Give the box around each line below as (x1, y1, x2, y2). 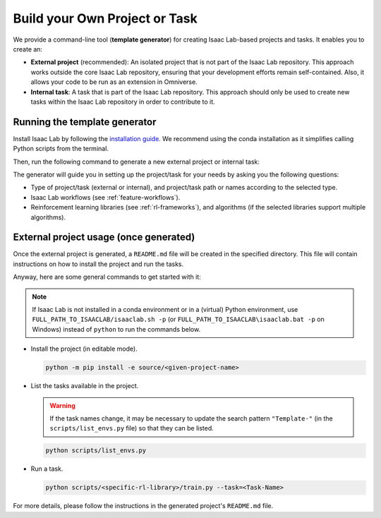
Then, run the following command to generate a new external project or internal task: (13, 157, 260, 166)
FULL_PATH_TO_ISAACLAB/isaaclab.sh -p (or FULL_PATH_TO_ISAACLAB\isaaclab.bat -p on (32, 315, 325, 324)
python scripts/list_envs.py (45, 447, 147, 454)
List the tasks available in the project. (30, 382, 139, 390)
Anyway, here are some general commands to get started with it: (13, 272, 201, 282)
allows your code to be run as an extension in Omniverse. (30, 78, 198, 86)
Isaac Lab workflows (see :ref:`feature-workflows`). (30, 193, 181, 201)
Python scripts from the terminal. (13, 145, 109, 153)
